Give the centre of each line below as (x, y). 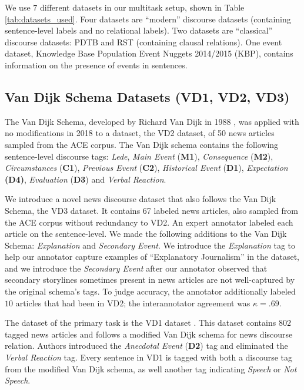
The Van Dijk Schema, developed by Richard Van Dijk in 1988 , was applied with (152, 121)
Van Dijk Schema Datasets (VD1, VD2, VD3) (147, 96)
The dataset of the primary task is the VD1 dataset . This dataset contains (141, 323)
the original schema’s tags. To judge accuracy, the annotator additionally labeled (150, 291)
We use (18, 7)
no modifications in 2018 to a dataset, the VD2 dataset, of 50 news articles (140, 133)
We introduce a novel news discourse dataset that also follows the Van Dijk (141, 199)
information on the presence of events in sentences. (96, 65)
